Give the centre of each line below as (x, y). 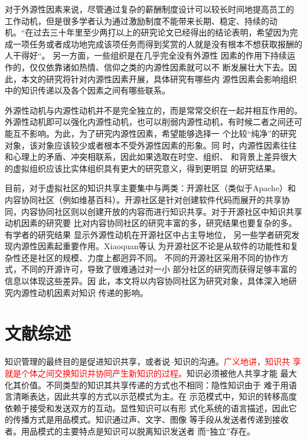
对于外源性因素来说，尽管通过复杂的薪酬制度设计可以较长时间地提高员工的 (149, 9)
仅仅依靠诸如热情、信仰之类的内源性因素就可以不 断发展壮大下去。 (159, 67)
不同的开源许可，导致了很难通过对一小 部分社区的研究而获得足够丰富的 (159, 269)
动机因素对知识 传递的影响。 (93, 292)
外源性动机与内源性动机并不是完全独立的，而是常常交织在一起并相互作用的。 (153, 110)
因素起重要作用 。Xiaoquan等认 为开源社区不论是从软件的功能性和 (164, 246)
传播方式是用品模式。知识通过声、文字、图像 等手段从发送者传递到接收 (151, 419)
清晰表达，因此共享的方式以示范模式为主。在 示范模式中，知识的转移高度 (155, 396)
